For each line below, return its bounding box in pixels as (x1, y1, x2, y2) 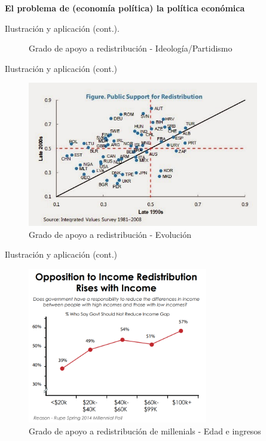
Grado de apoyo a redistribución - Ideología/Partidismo (29, 42, 233, 55)
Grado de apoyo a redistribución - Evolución (29, 228, 191, 240)
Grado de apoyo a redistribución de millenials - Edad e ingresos (29, 424, 261, 437)
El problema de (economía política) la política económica (5, 2, 245, 14)
